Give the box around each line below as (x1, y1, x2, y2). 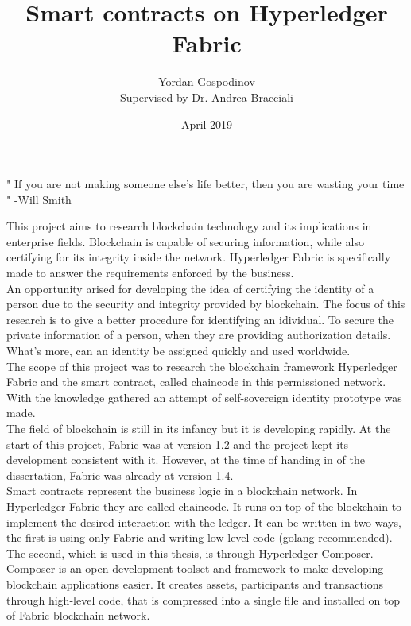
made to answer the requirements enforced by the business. (6, 265, 294, 281)
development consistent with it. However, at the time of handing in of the (6, 451, 365, 468)
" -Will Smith (6, 191, 72, 207)
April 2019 (180, 115, 233, 132)
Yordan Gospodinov (158, 73, 255, 90)
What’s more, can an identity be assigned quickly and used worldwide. (6, 342, 351, 359)
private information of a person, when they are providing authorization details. (6, 327, 391, 343)
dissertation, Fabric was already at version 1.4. (6, 466, 234, 483)
